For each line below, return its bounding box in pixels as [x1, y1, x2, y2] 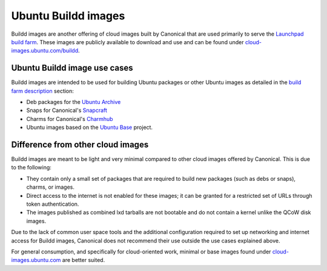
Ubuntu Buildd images [11, 9, 125, 22]
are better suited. [62, 256, 105, 264]
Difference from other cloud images [11, 140, 149, 149]
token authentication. [26, 200, 79, 208]
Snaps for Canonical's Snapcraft [26, 106, 107, 114]
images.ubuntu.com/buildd [11, 47, 79, 54]
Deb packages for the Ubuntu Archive [26, 99, 121, 106]
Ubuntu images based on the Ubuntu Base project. [26, 124, 153, 131]
